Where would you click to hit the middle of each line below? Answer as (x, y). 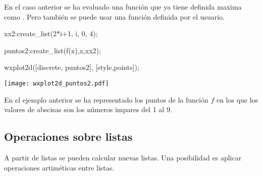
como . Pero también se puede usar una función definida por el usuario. (114, 16)
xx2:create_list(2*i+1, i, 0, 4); (51, 33)
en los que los (237, 99)
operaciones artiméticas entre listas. (59, 167)
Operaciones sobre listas (68, 137)
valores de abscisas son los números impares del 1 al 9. (88, 109)
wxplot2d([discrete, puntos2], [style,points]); (72, 67)
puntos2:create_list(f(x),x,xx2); (53, 50)
